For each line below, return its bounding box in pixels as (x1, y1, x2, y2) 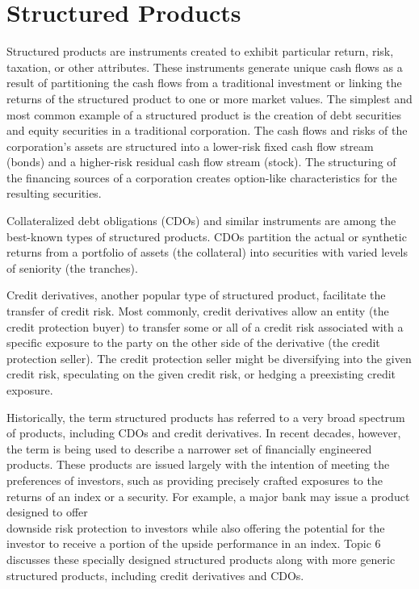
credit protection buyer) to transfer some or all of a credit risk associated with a (6, 318, 404, 335)
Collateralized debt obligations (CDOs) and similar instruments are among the (6, 212, 396, 229)
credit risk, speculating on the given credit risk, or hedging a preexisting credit (6, 366, 396, 382)
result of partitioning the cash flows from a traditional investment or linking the (6, 74, 402, 91)
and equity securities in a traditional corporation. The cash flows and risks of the (6, 122, 408, 139)
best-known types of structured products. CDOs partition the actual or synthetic (6, 228, 407, 244)
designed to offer (6, 503, 88, 520)
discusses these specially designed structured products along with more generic (6, 550, 396, 567)
